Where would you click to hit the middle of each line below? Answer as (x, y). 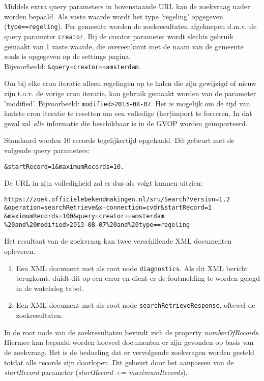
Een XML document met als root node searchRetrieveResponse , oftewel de (136, 305)
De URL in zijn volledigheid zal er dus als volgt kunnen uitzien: (104, 183)
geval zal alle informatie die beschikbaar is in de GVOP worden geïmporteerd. (126, 123)
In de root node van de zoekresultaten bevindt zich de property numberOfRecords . (132, 332)
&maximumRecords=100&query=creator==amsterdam (84, 216)
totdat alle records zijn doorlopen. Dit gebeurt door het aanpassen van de (119, 362)
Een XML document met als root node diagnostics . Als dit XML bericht (132, 268)
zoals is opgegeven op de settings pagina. (68, 56)
